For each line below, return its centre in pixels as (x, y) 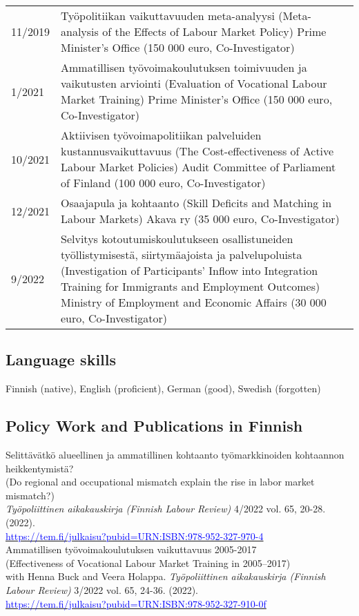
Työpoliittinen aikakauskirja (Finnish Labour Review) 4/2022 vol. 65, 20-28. (166, 509)
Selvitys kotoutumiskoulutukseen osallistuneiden (177, 239)
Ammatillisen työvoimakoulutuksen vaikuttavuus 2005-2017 (131, 549)
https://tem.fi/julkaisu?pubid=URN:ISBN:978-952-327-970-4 (135, 536)
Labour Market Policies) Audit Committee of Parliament (198, 167)
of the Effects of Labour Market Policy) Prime (214, 31)
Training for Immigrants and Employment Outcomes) (191, 286)
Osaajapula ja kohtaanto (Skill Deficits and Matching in (196, 203)
